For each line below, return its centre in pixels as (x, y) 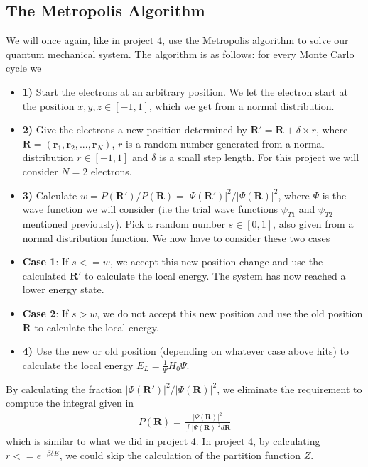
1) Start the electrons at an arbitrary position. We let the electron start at (185, 91)
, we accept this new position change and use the (216, 262)
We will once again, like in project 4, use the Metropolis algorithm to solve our (177, 40)
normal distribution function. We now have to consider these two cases (176, 237)
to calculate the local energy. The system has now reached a (215, 275)
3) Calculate (50, 195)
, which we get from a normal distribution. (242, 105)
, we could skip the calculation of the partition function (180, 455)
